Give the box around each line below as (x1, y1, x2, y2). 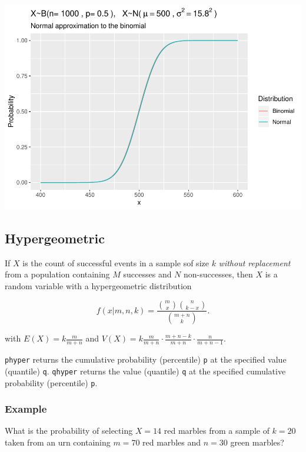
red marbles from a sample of (164, 424, 270, 437)
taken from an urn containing (5, 436, 111, 448)
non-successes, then (184, 268, 253, 280)
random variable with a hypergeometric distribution (5, 279, 192, 292)
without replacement (218, 256, 291, 269)
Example (5, 401, 47, 416)
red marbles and (142, 436, 201, 448)
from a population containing (5, 268, 110, 280)
